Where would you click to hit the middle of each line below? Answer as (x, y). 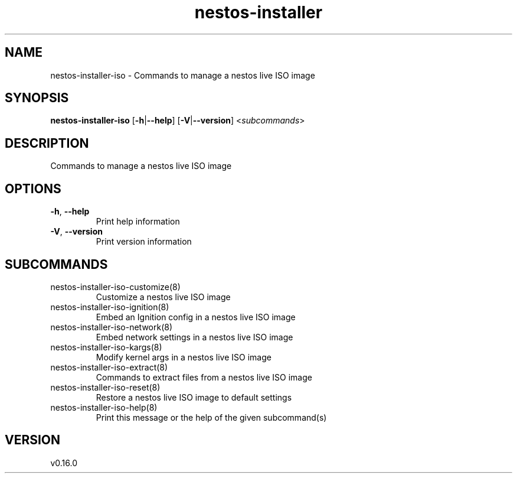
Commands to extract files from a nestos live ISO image (204, 377)
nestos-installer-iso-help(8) (104, 407)
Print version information (144, 242)
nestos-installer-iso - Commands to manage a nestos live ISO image (183, 75)
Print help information (138, 222)
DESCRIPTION (47, 143)
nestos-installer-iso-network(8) (112, 327)
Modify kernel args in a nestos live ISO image (184, 357)
